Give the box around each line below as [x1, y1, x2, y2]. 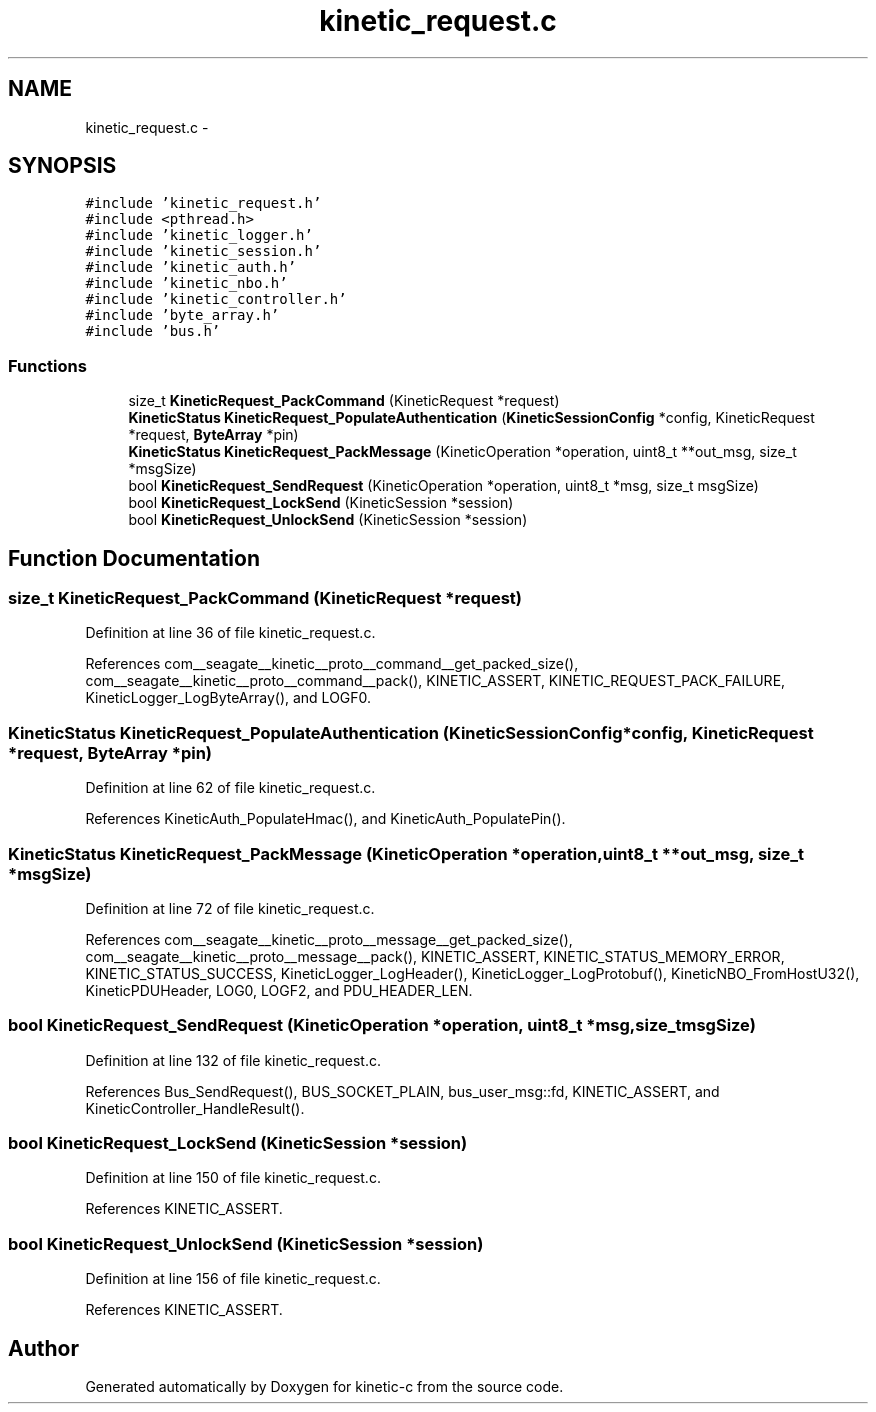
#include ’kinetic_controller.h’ [85, 291, 347, 308]
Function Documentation [8, 545, 260, 571]
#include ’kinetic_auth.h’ [85, 259, 297, 276]
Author [8, 1335, 79, 1361]
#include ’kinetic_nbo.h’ [85, 275, 288, 292]
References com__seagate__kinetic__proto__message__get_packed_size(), [85, 930, 573, 948]
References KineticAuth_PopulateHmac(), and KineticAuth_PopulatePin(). [85, 810, 566, 828]
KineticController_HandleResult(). [85, 1099, 305, 1117]
